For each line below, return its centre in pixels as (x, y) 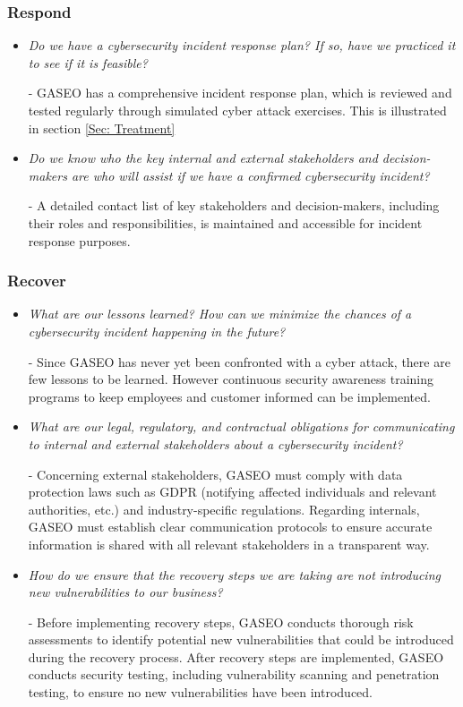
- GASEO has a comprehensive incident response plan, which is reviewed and (240, 93)
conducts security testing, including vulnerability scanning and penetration (234, 674)
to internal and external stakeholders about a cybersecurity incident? (215, 443)
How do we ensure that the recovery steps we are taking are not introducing (234, 574)
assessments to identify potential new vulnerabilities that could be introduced (241, 639)
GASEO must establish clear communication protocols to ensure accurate (230, 527)
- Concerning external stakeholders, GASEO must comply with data (215, 474)
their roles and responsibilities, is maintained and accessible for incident (225, 222)
